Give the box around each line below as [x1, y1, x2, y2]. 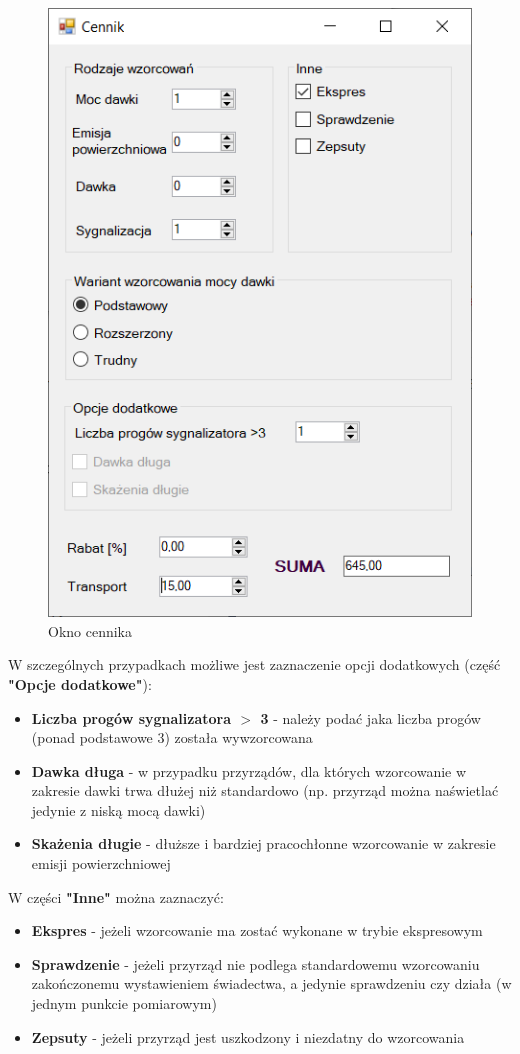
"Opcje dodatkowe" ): [8, 673, 152, 694]
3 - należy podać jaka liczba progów [260, 707, 481, 728]
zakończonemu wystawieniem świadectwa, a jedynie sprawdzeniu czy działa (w [31, 973, 512, 994]
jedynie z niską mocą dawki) [31, 799, 206, 820]
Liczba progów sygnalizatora [31, 707, 232, 728]
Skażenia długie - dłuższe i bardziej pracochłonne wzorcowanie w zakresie [31, 833, 496, 854]
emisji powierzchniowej [31, 853, 171, 874]
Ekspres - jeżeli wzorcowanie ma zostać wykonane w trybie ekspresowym [31, 920, 483, 941]
